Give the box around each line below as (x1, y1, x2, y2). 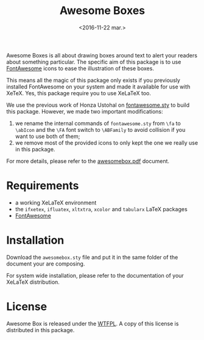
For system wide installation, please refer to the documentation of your (6, 272, 184, 279)
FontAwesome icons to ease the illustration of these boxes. (6, 65, 154, 72)
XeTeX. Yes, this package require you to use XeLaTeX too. (6, 89, 151, 96)
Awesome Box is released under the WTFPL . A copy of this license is (6, 320, 179, 327)
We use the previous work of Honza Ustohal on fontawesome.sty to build (6, 101, 190, 109)
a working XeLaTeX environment (15, 199, 97, 206)
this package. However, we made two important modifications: (6, 107, 163, 115)
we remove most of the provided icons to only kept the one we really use (15, 139, 199, 146)
